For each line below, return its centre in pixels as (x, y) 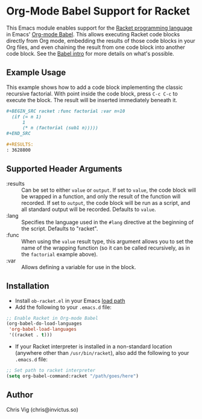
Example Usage (36, 73)
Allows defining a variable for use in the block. (79, 267)
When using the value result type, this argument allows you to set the (107, 241)
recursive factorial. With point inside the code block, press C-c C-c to (92, 93)
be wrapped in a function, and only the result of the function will (101, 196)
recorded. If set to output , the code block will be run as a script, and (106, 203)
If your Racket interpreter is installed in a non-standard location (93, 346)
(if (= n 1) (27, 117)
